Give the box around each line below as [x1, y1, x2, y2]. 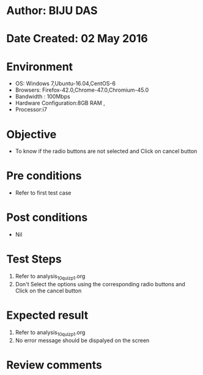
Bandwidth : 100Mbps [15, 93, 70, 100]
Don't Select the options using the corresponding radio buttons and [15, 280, 185, 288]
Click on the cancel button [15, 287, 82, 294]
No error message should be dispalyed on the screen [15, 336, 150, 344]
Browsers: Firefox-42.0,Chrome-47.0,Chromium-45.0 [15, 86, 149, 94]
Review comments [6, 358, 102, 372]
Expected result [6, 308, 89, 322]
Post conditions [6, 210, 88, 225]
